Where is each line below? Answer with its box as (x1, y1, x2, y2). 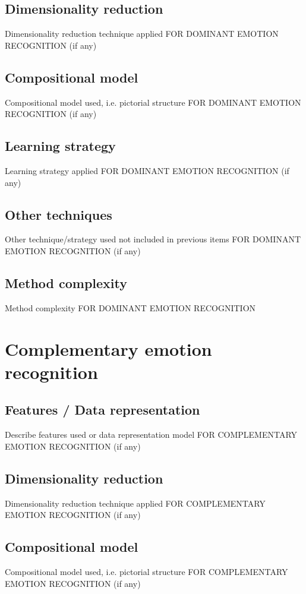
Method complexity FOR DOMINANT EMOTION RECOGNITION (5, 301, 256, 314)
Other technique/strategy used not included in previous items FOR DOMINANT (5, 233, 301, 245)
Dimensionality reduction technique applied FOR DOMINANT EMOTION (5, 27, 279, 40)
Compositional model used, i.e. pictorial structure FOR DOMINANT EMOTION (5, 96, 301, 108)
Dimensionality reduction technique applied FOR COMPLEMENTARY (5, 497, 266, 509)
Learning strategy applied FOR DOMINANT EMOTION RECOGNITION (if (5, 164, 289, 176)
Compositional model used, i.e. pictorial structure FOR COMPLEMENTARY (5, 565, 288, 577)
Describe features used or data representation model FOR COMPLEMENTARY (5, 428, 298, 441)
